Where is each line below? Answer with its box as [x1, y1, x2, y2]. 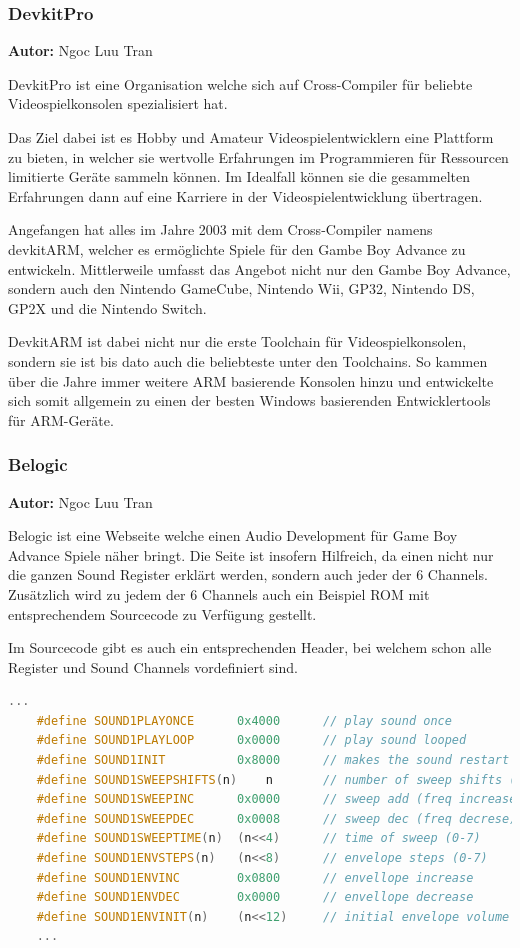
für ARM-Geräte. [8, 409, 114, 430]
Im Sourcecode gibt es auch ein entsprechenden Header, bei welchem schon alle [8, 637, 492, 658]
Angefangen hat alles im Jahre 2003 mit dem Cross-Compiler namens [8, 219, 433, 240]
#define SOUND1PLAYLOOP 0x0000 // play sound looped [36, 733, 467, 748]
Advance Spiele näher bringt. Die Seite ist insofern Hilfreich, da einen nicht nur [8, 544, 494, 565]
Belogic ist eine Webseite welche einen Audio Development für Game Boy [8, 525, 458, 546]
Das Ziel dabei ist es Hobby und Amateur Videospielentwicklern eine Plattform [8, 127, 494, 147]
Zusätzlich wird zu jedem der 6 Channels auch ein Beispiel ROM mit [8, 583, 430, 604]
